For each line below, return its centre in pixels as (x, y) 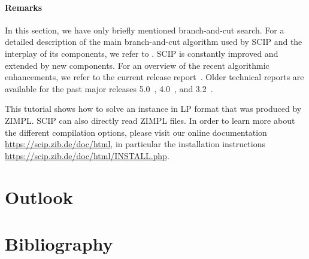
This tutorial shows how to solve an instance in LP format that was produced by (153, 109)
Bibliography (59, 243)
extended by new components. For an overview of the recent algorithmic (137, 65)
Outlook (39, 196)
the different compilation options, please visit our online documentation (136, 132)
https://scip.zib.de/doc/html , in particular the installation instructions (135, 144)
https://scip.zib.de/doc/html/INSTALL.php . (87, 155)
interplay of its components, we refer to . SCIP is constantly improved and (142, 53)
